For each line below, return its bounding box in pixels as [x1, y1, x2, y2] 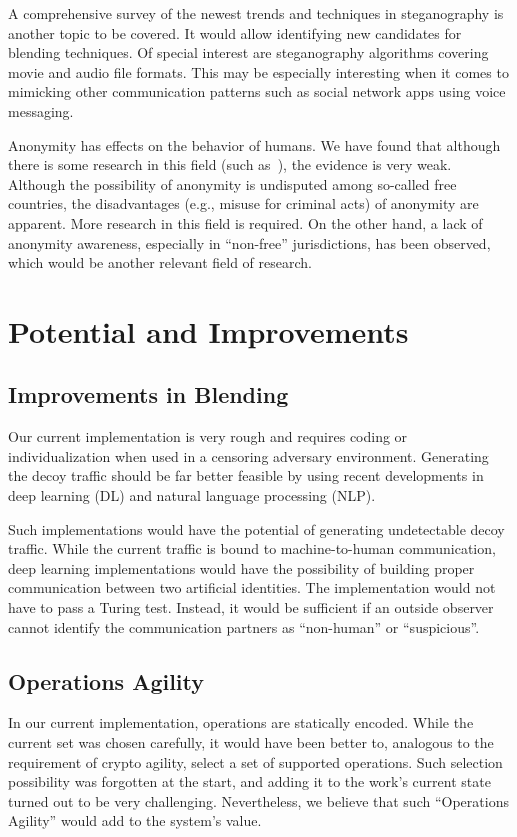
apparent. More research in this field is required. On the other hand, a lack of [8, 212, 483, 233]
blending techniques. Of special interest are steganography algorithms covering [8, 42, 489, 63]
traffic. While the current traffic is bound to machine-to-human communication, [8, 538, 496, 559]
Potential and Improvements [8, 310, 409, 351]
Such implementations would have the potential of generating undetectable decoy [8, 518, 505, 539]
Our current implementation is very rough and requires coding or [8, 426, 408, 447]
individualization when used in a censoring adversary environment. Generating [8, 445, 489, 466]
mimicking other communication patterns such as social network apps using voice [8, 81, 506, 102]
